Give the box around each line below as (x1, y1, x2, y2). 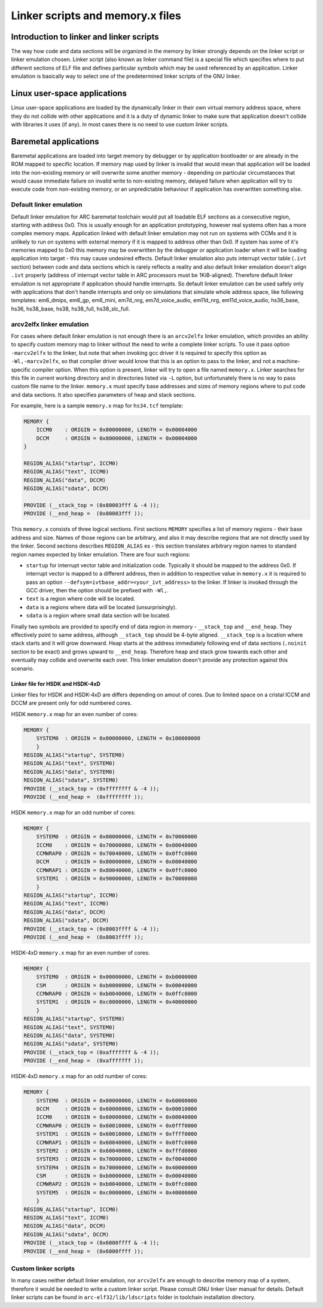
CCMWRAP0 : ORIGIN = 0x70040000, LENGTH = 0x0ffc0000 (36, 850, 197, 857)
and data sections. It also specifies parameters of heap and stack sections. (11, 391, 196, 398)
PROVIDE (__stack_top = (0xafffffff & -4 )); (23, 1049, 160, 1055)
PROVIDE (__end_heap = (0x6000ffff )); (23, 1248, 144, 1255)
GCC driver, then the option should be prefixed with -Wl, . (26, 587, 169, 594)
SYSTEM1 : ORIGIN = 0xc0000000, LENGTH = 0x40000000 (36, 999, 197, 1005)
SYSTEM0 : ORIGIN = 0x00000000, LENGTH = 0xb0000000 (36, 974, 197, 981)
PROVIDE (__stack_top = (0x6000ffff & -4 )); (23, 1239, 160, 1246)
